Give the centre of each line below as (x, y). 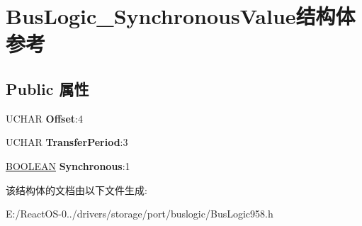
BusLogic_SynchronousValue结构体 (181, 16)
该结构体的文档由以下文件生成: (77, 190)
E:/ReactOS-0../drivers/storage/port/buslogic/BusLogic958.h (140, 214)
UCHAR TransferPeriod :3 (67, 142)
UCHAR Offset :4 (44, 118)
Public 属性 (47, 88)
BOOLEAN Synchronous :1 (68, 165)
